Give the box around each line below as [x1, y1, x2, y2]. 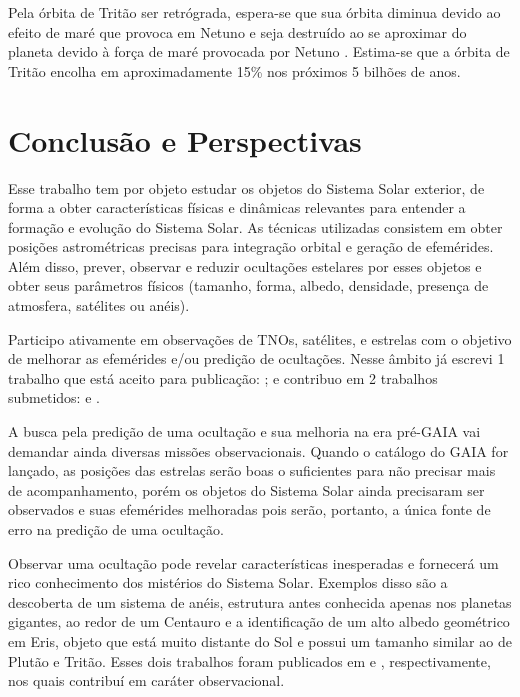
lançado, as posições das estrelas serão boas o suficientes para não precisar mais [8, 460, 496, 481]
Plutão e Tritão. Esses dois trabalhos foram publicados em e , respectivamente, [8, 650, 491, 671]
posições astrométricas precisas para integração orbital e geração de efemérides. [8, 236, 494, 257]
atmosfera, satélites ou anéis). [8, 295, 190, 316]
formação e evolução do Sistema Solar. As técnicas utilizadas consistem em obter [8, 216, 503, 237]
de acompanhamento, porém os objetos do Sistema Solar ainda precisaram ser [8, 479, 485, 500]
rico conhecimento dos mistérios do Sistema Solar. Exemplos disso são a [8, 572, 448, 593]
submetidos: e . [8, 387, 100, 408]
